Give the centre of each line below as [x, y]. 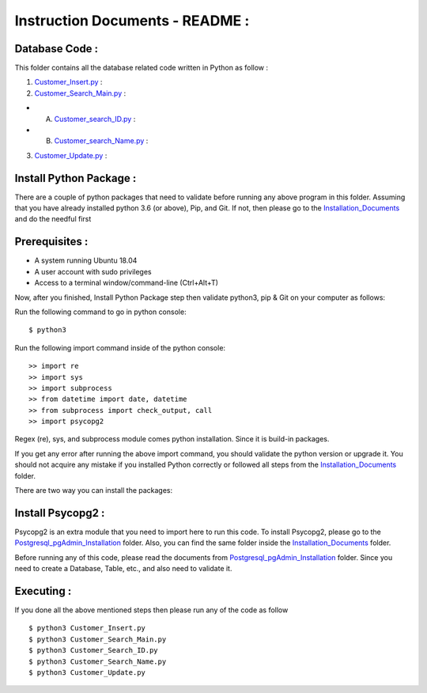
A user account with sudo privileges [93, 271]
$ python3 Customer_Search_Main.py [98, 639]
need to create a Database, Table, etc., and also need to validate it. [123, 569]
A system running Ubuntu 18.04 [86, 260]
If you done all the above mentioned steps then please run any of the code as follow [151, 610]
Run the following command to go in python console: [100, 312]
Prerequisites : [51, 242]
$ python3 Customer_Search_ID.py [93, 650]
